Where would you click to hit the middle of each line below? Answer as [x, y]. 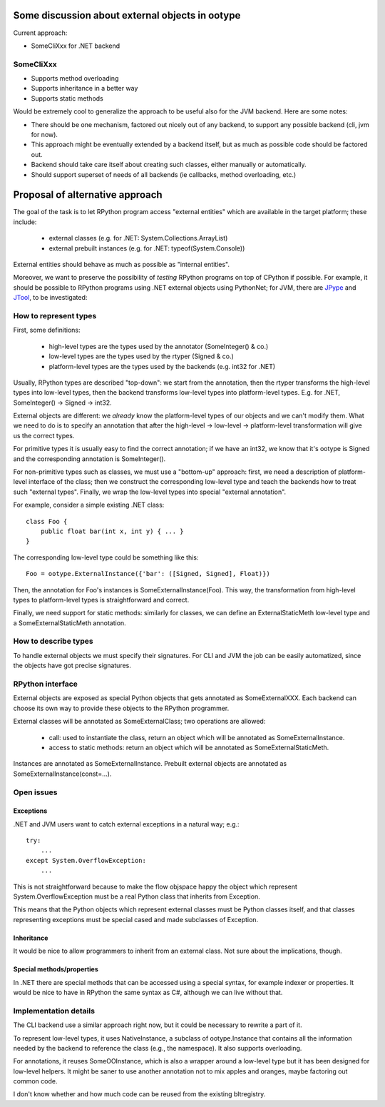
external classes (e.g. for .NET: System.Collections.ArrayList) [138, 238]
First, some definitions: [47, 330]
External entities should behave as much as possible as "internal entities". [121, 265]
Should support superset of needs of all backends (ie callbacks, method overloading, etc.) [164, 174]
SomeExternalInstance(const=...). [62, 774]
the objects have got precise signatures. [72, 666]
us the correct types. [44, 435]
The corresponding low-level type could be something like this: [106, 557]
